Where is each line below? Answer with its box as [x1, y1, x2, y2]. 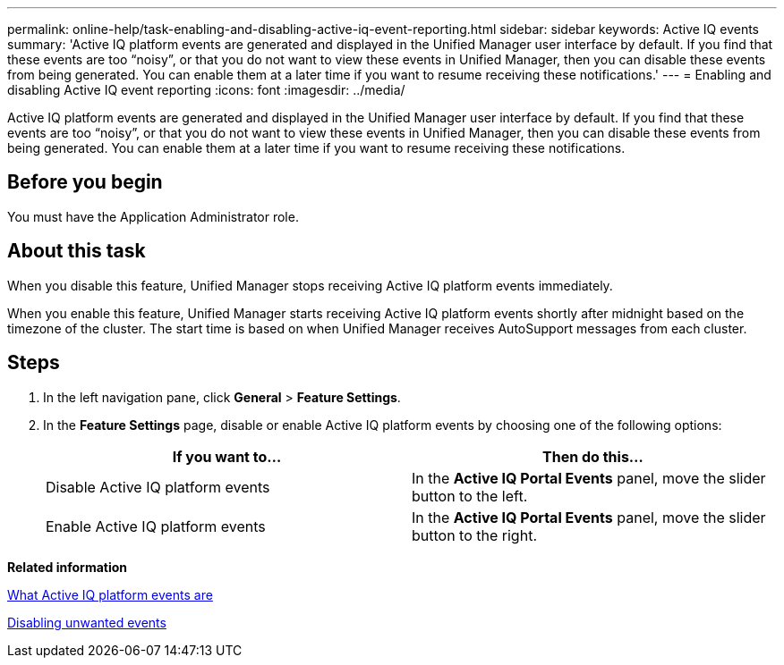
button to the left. [412, 486, 528, 505]
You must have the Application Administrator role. [7, 208, 299, 224]
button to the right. [412, 526, 537, 544]
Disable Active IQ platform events [46, 477, 270, 496]
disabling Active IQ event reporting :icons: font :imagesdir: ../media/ [7, 82, 405, 97]
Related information [7, 559, 128, 575]
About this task [7, 240, 146, 263]
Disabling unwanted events [7, 614, 166, 630]
